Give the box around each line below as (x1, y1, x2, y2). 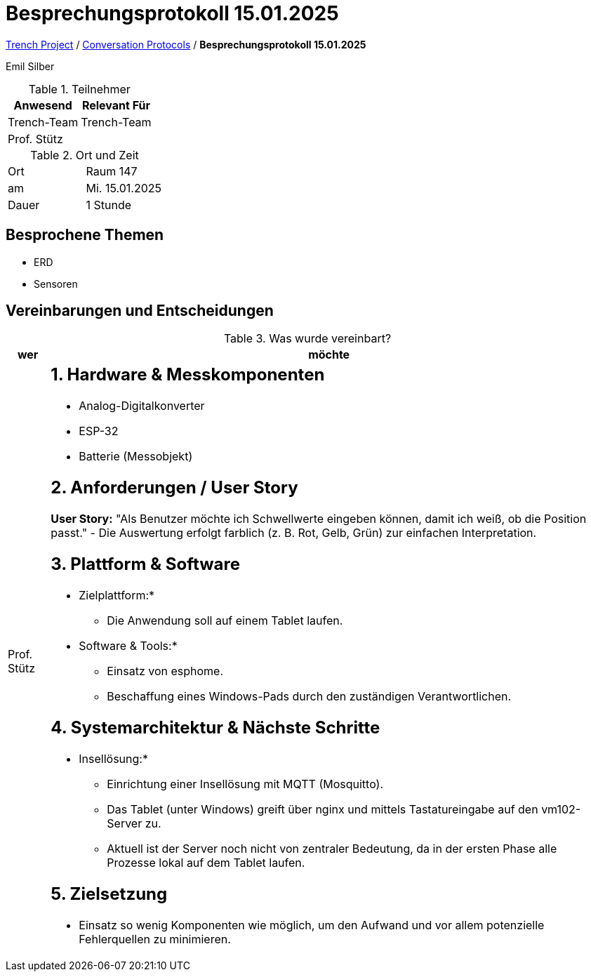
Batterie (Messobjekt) (79, 449, 193, 464)
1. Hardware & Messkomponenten (51, 364, 325, 385)
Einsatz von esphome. (107, 663, 224, 678)
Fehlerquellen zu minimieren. (79, 931, 231, 946)
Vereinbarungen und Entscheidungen (6, 302, 274, 320)
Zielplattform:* (79, 587, 155, 602)
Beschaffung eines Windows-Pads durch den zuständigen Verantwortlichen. (107, 689, 512, 703)
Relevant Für (81, 98, 151, 112)
